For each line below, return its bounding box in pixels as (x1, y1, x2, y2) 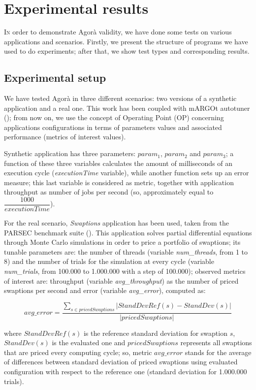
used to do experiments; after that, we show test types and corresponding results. (4, 46, 250, 56)
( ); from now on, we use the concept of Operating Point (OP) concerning (4, 112, 224, 123)
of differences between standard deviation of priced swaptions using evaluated (4, 357, 238, 367)
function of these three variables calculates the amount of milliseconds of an (4, 158, 233, 168)
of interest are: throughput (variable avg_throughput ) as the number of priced (4, 275, 239, 286)
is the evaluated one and (52, 337, 126, 348)
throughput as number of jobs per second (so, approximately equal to (4, 187, 214, 197)
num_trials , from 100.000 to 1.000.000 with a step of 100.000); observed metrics (4, 266, 246, 276)
